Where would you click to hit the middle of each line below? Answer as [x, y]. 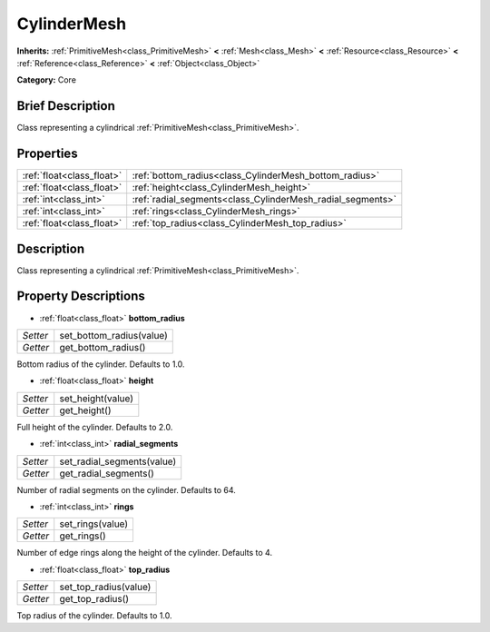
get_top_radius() [94, 599]
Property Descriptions [81, 296]
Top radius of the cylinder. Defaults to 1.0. [94, 616]
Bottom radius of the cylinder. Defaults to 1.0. [101, 364]
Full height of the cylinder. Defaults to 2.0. [95, 427]
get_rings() [83, 536]
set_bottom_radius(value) [113, 335]
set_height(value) [97, 398]
